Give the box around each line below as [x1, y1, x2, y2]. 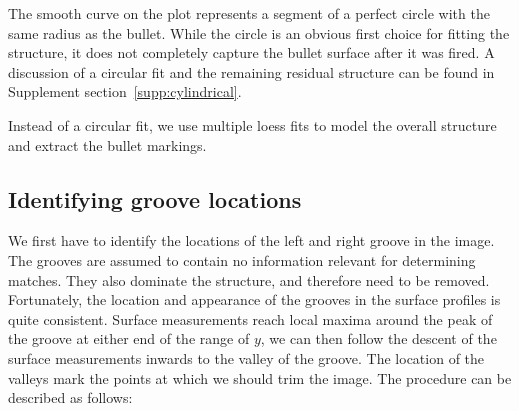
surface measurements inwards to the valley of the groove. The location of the [8, 347, 485, 368]
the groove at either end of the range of [8, 328, 250, 349]
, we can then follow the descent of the [260, 328, 497, 349]
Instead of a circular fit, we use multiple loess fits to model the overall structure [8, 114, 497, 135]
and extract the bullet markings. [8, 134, 207, 155]
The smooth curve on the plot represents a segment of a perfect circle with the [8, 3, 490, 23]
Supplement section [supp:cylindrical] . [8, 81, 242, 102]
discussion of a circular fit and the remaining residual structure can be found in [8, 61, 495, 82]
